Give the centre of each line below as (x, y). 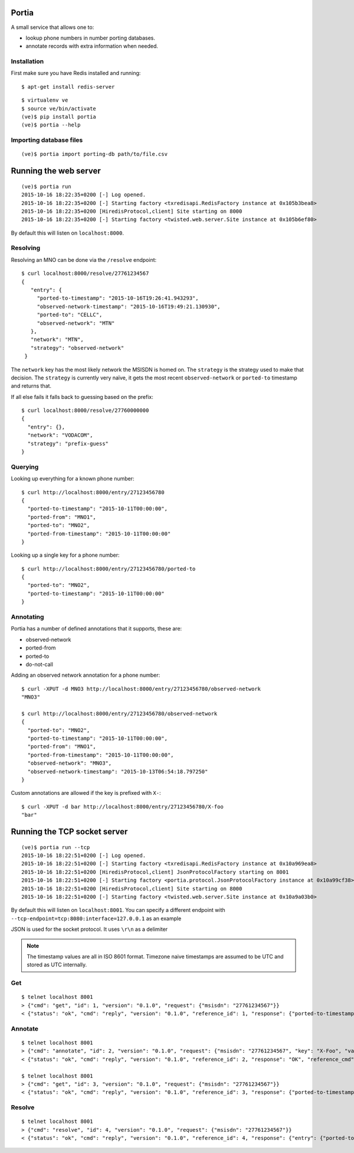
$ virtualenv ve (45, 100)
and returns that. (31, 386)
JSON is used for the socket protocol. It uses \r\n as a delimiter (89, 929)
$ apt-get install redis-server (68, 87)
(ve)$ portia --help (51, 125)
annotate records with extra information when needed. (92, 46)
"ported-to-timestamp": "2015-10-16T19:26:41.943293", (118, 298)
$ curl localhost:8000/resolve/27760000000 (85, 410)
